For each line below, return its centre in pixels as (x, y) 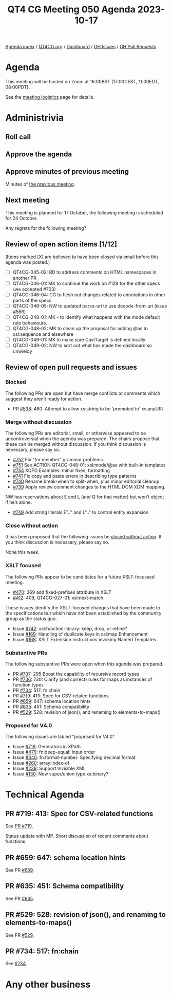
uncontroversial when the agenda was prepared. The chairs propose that (83, 439)
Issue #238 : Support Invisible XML (49, 768)
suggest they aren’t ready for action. (44, 399)
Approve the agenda (39, 155)
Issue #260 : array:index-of (41, 763)
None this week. (23, 552)
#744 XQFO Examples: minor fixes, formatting (61, 471)
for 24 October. (22, 218)
